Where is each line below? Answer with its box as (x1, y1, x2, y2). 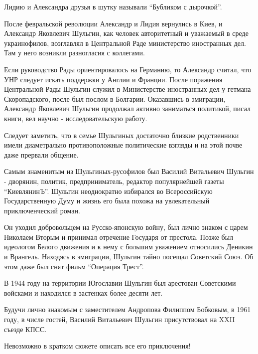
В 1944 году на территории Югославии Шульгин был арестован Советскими (4, 278, 236, 288)
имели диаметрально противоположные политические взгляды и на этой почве (4, 140, 243, 150)
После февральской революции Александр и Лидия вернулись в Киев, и (4, 18, 223, 28)
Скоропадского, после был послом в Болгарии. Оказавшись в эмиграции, (4, 93, 226, 104)
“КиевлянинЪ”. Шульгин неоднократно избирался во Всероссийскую (4, 185, 213, 196)
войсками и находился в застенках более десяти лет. (4, 287, 163, 298)
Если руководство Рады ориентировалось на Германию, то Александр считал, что (4, 64, 252, 74)
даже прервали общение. (4, 149, 79, 160)
